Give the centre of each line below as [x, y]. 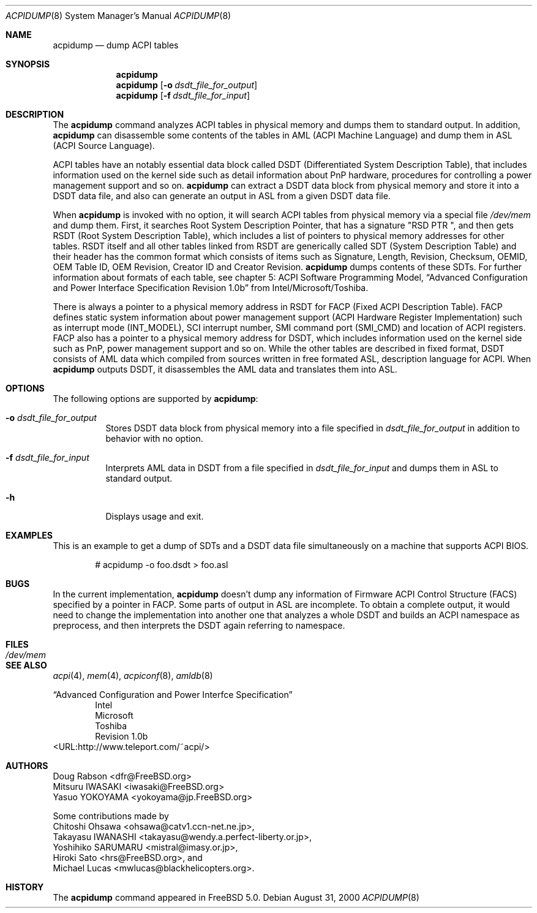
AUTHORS [27, 766]
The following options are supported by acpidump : [156, 399]
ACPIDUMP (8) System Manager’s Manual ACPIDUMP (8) [118, 16]
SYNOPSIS [28, 64]
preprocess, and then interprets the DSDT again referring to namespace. [199, 625]
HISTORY [25, 887]
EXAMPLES [29, 535]
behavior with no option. [154, 438]
